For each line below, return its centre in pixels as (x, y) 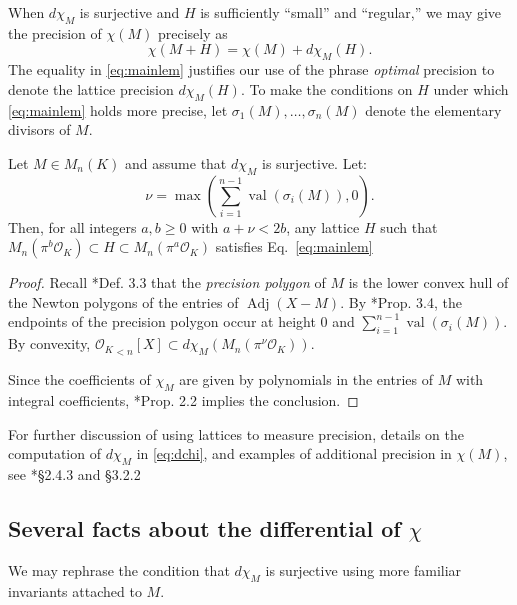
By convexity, (49, 343)
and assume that (176, 162)
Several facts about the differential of (204, 528)
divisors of (39, 129)
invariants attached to (75, 590)
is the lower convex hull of (428, 282)
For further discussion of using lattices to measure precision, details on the (236, 433)
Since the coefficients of (79, 379)
